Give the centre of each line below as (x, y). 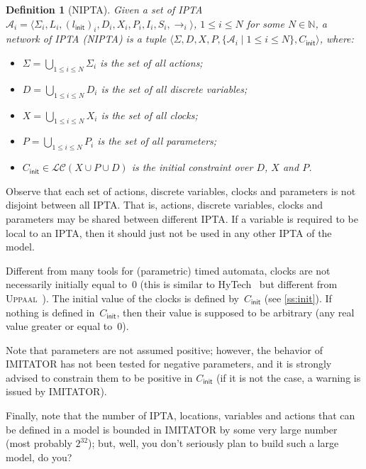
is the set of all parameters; (157, 141)
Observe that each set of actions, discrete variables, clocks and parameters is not (181, 191)
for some (265, 23)
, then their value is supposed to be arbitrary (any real (235, 312)
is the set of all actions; (151, 62)
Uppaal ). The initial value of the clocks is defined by (122, 298)
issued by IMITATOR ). (56, 391)
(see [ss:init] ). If (298, 298)
